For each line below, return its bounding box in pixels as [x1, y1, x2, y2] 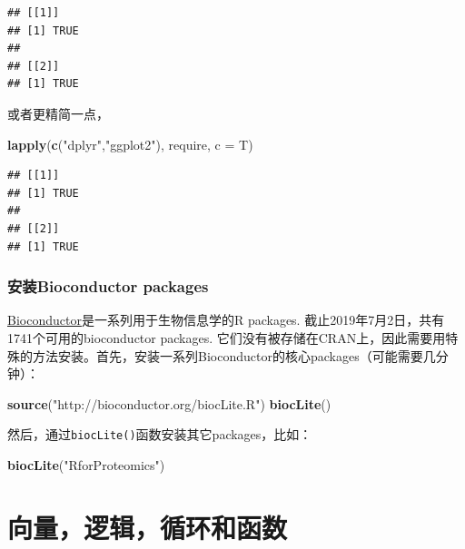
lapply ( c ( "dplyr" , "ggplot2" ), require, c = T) [7, 134, 253, 153]
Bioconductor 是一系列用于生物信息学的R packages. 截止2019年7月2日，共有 [7, 310, 445, 329]
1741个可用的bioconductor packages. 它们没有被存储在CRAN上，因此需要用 [7, 328, 446, 347]
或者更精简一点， [7, 103, 109, 123]
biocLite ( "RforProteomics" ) [7, 455, 165, 474]
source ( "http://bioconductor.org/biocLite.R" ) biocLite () [7, 394, 331, 413]
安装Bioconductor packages [7, 275, 209, 298]
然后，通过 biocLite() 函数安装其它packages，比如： [7, 425, 312, 444]
